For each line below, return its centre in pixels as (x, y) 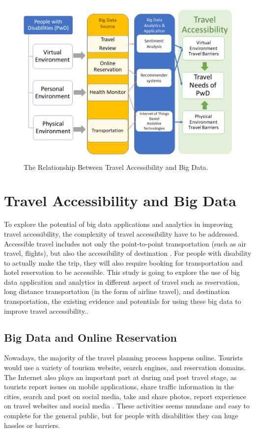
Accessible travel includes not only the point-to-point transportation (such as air (125, 243)
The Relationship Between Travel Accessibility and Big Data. (116, 167)
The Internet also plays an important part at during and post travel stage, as (120, 377)
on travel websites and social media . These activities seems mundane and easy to (127, 406)
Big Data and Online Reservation (91, 337)
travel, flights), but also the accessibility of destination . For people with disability (128, 253)
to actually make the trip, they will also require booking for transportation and (123, 262)
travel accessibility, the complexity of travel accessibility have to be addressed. (122, 233)
